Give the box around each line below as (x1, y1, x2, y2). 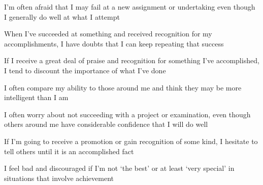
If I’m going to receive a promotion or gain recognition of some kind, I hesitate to (4, 135, 258, 146)
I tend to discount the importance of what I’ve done (4, 65, 166, 75)
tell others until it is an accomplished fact (4, 146, 134, 156)
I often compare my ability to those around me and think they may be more (4, 82, 242, 92)
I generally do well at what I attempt (4, 11, 120, 22)
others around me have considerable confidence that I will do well (4, 119, 208, 129)
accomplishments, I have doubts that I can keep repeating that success (4, 38, 224, 49)
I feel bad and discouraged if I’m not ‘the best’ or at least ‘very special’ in (4, 163, 235, 173)
